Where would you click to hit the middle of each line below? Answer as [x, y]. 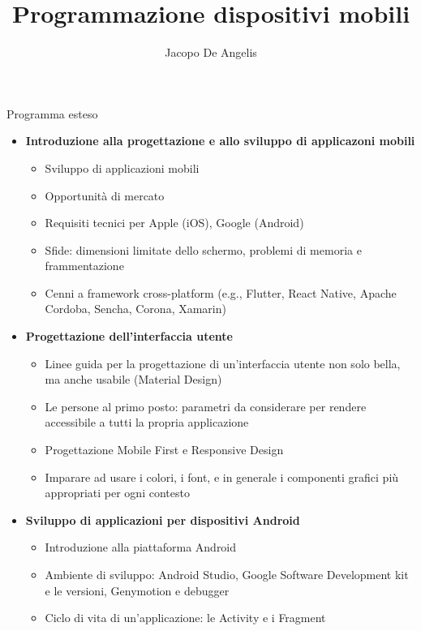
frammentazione [84, 266]
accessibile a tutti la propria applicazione [147, 422]
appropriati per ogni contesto [117, 493]
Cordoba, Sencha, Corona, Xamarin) [135, 309]
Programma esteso [52, 113]
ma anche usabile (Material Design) [133, 379]
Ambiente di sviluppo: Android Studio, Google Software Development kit [227, 574]
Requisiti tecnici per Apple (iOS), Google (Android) [174, 223]
